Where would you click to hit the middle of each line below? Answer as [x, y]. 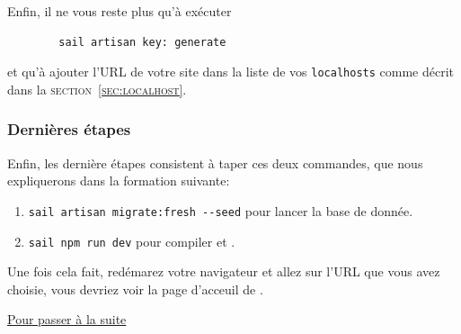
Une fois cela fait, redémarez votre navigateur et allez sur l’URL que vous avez [224, 271]
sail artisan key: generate [142, 42]
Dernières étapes [69, 129]
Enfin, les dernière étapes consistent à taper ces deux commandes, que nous [215, 162]
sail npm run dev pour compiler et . [132, 241]
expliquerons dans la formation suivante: [119, 181]
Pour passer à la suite [67, 319]
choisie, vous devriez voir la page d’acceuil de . [135, 289]
